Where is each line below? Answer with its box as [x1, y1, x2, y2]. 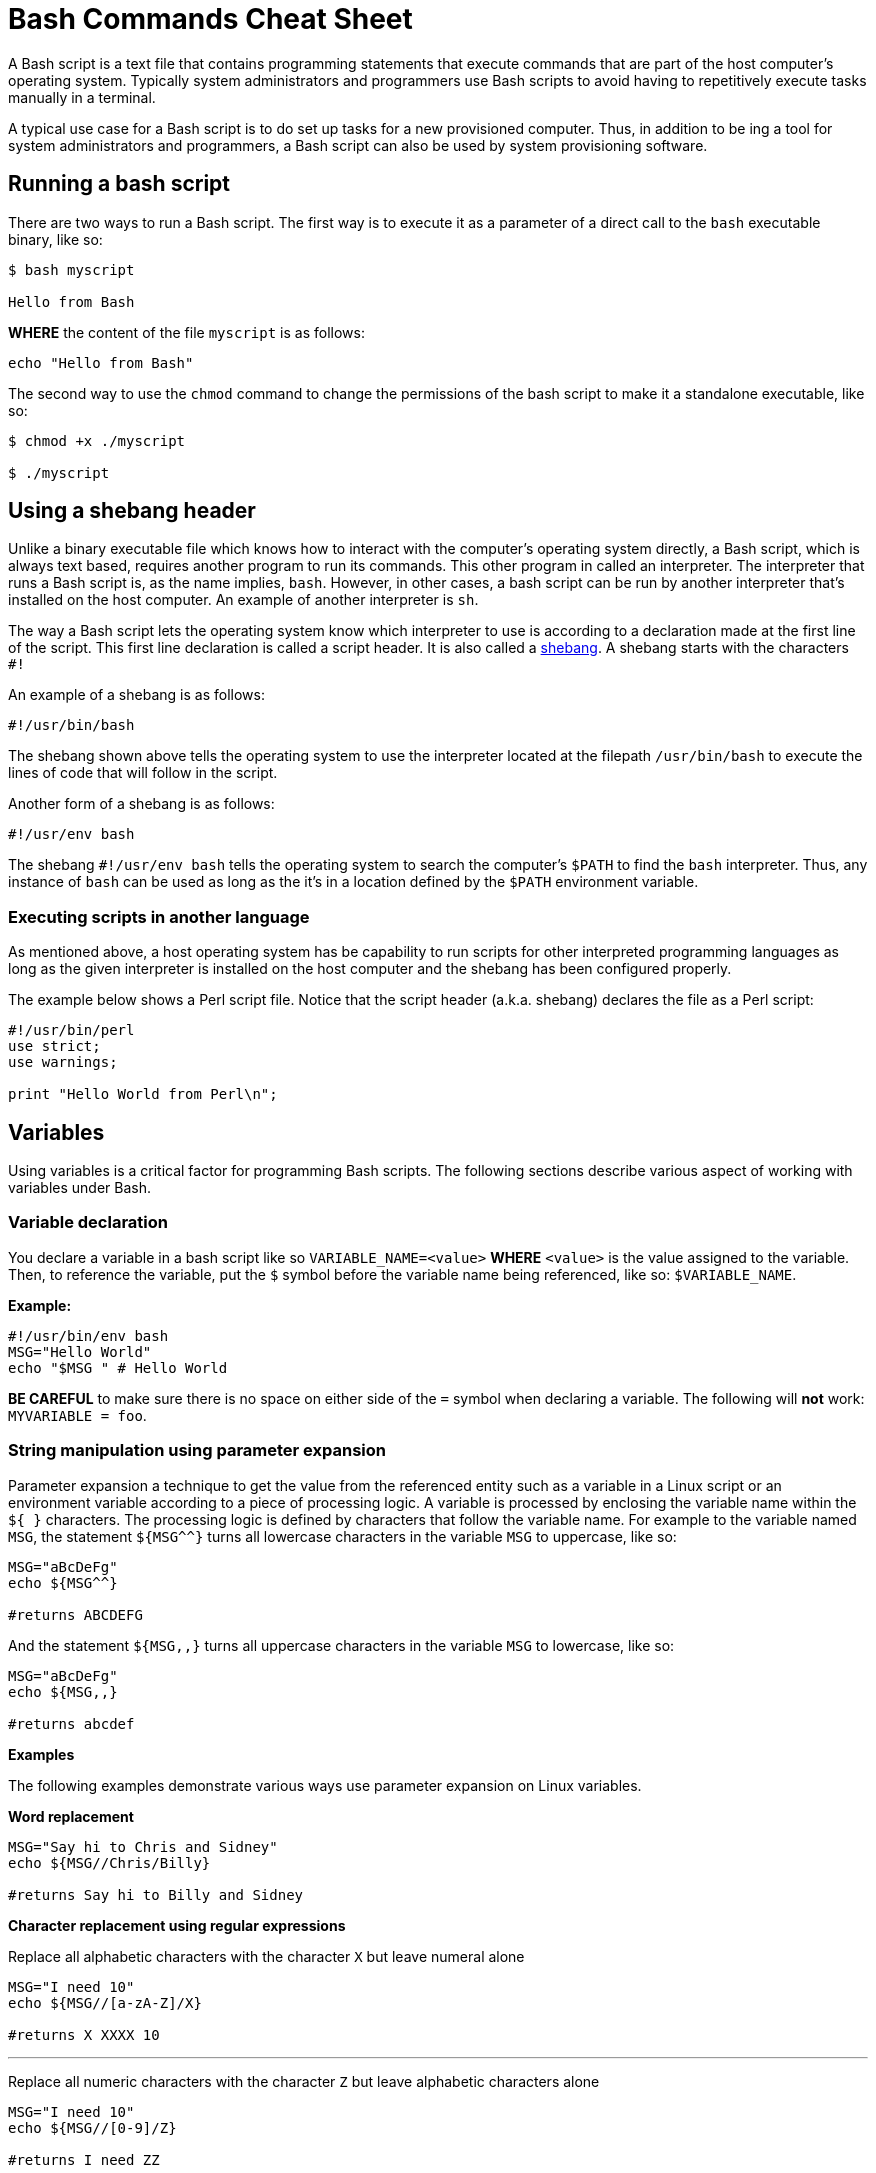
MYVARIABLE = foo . [8, 1406, 147, 1424]
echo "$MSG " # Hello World [8, 1359, 228, 1376]
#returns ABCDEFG [8, 1606, 143, 1623]
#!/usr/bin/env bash [8, 1327, 169, 1344]
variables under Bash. [8, 1179, 151, 1197]
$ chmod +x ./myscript [8, 432, 186, 449]
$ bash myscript [8, 261, 135, 278]
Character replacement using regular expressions [8, 1916, 346, 1934]
